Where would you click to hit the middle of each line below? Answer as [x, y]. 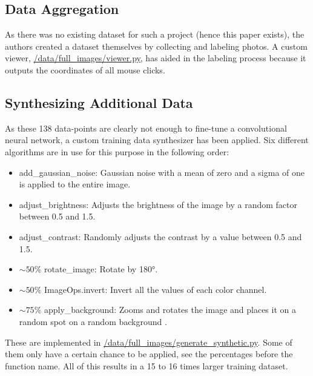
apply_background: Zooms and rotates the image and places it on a [170, 310]
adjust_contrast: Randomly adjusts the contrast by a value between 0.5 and [160, 236]
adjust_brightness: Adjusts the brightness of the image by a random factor [158, 204]
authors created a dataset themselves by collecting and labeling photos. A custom [156, 46]
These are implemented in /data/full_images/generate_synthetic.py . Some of [149, 342]
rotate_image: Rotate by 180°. [101, 269]
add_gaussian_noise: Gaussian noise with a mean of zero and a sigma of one [162, 172]
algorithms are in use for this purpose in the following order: [117, 151]
